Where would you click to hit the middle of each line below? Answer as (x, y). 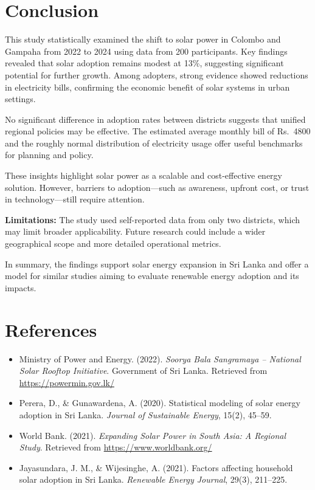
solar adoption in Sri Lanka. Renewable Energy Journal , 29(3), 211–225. (153, 479)
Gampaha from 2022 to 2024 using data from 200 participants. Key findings (146, 51)
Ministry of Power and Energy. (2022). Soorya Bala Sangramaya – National (160, 358)
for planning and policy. (49, 155)
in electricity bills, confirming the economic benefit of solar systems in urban (147, 87)
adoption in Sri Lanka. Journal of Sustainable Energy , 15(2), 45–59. (145, 414)
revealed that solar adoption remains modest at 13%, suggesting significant (144, 63)
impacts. (21, 287)
